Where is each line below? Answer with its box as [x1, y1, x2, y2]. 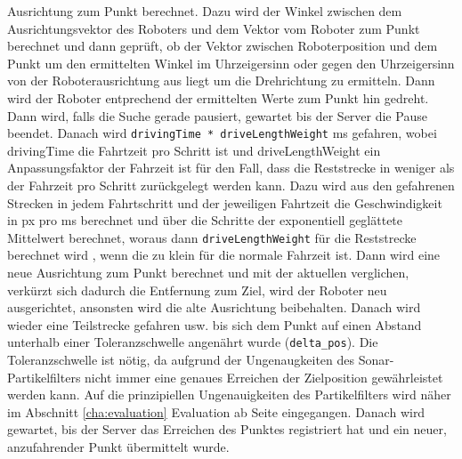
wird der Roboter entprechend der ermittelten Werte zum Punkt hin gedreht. [7, 88, 429, 107]
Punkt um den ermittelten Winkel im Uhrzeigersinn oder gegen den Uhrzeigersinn [7, 53, 455, 72]
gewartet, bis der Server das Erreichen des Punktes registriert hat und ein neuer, [7, 420, 447, 439]
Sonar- [358, 350, 394, 369]
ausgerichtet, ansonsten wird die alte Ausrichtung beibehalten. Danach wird [7, 298, 421, 317]
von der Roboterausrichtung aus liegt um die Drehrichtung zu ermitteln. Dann [7, 71, 435, 90]
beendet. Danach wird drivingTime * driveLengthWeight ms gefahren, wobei [7, 124, 437, 142]
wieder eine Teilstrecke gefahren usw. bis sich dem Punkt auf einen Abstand [7, 315, 422, 334]
